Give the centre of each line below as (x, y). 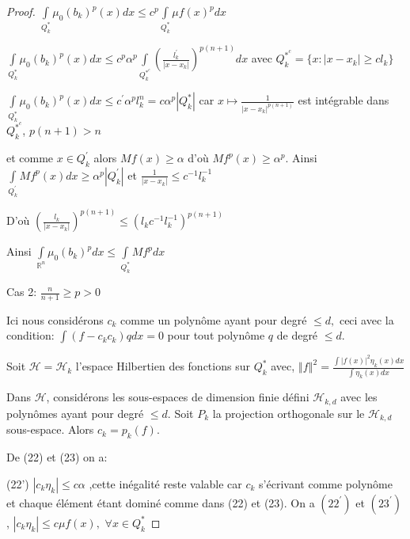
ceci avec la (366, 319)
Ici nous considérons (55, 319)
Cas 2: (22, 291)
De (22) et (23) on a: (57, 457)
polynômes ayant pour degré (75, 413)
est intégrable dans (344, 100)
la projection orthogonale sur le (289, 413)
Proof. (21, 11)
